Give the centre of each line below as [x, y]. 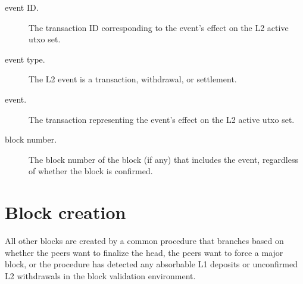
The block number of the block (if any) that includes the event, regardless [164, 159]
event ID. [22, 7]
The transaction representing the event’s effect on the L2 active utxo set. [162, 119]
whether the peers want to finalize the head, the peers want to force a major [144, 252]
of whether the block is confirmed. [91, 171]
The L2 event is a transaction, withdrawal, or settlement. [133, 79]
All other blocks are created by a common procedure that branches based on [144, 241]
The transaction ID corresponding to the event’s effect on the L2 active [159, 27]
